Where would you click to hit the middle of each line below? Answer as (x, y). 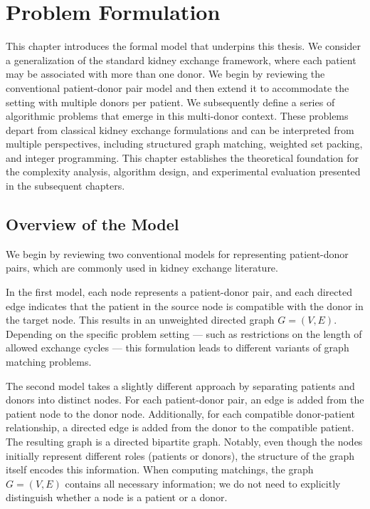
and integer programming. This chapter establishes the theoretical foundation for (183, 157)
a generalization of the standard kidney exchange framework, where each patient (181, 60)
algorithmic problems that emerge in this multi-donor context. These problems (177, 116)
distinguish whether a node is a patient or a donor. (117, 497)
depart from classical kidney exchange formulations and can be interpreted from (180, 129)
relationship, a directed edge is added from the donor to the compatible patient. (180, 427)
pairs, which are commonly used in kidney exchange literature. (142, 268)
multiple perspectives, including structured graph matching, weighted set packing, (184, 144)
